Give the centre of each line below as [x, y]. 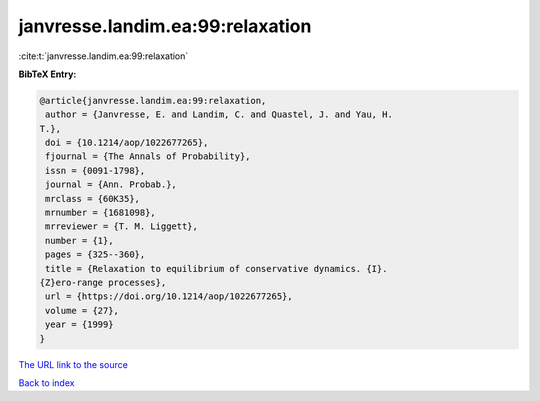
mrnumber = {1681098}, [101, 213]
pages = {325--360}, [95, 254]
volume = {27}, [82, 310]
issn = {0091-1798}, [95, 170]
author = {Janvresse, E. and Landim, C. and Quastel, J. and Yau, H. [219, 114]
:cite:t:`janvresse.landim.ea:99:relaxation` [103, 56]
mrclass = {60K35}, [92, 198]
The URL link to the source [73, 364]
